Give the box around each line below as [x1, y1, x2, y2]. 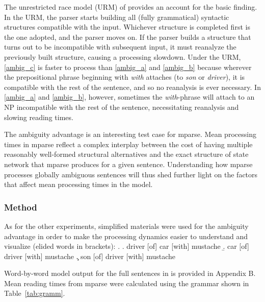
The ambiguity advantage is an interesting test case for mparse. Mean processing [4, 129, 256, 140]
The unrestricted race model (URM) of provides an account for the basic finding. [4, 2, 257, 12]
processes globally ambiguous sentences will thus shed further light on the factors [4, 169, 258, 179]
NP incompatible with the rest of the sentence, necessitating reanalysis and [4, 101, 239, 112]
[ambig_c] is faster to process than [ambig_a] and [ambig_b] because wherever [4, 61, 252, 72]
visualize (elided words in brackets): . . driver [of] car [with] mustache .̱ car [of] [4, 241, 249, 251]
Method [4, 200, 37, 213]
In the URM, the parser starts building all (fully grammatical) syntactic [4, 11, 229, 22]
